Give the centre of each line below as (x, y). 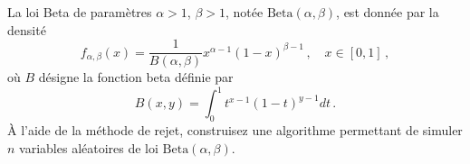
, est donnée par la (388, 12)
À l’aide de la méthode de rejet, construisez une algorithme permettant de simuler (235, 130)
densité (27, 29)
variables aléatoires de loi (89, 147)
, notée (245, 12)
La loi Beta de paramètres (80, 12)
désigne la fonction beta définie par (136, 77)
